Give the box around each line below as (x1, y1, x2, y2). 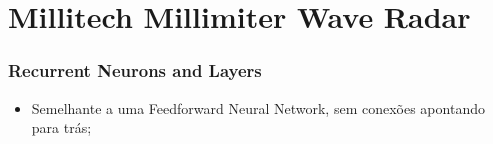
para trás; (31, 117, 92, 138)
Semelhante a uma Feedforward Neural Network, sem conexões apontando (31, 97, 485, 118)
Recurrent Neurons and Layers (8, 58, 262, 83)
